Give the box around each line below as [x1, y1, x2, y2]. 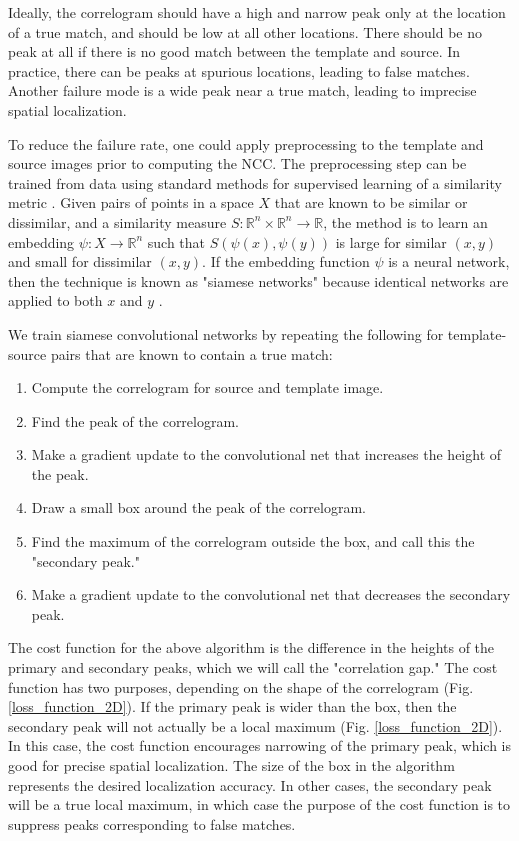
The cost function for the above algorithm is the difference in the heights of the [8, 637, 495, 658]
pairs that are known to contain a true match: [50, 343, 333, 364]
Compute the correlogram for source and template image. [31, 377, 384, 398]
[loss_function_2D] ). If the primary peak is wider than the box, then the [8, 696, 457, 717]
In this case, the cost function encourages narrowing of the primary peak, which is [8, 735, 512, 756]
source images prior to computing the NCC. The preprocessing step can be [8, 153, 467, 174]
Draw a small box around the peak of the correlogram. [31, 497, 366, 518]
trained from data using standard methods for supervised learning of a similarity [8, 172, 502, 193]
